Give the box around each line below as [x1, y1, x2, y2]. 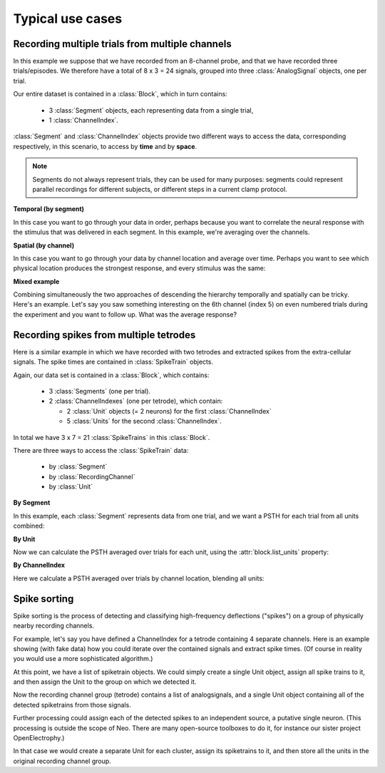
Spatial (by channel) [13, 241, 75, 250]
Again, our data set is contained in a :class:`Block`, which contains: [13, 371, 210, 379]
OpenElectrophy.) [13, 734, 65, 742]
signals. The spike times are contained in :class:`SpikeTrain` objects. [13, 357, 214, 367]
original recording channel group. [13, 757, 112, 765]
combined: [13, 521, 45, 531]
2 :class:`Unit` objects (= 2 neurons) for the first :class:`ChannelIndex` [66, 406, 272, 415]
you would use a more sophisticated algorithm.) [13, 655, 153, 663]
